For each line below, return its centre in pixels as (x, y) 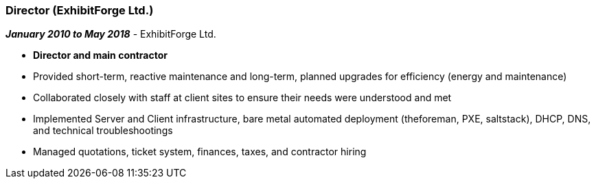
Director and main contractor (100, 55)
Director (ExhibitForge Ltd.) (80, 10)
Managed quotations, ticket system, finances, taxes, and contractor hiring (200, 152)
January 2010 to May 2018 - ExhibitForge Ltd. (111, 34)
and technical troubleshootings (103, 131)
